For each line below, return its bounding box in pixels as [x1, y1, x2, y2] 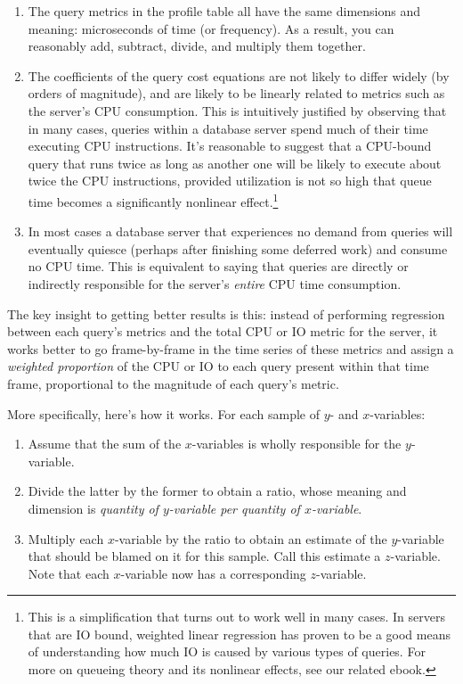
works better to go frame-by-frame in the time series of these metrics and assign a [7, 339, 454, 358]
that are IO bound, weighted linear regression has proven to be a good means [28, 624, 451, 643]
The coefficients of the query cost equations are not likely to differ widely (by [28, 66, 450, 85]
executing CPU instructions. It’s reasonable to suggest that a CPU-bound [28, 136, 432, 155]
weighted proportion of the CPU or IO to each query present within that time [7, 357, 429, 375]
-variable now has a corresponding [120, 564, 306, 582]
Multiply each [28, 529, 104, 548]
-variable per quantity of [168, 499, 300, 517]
